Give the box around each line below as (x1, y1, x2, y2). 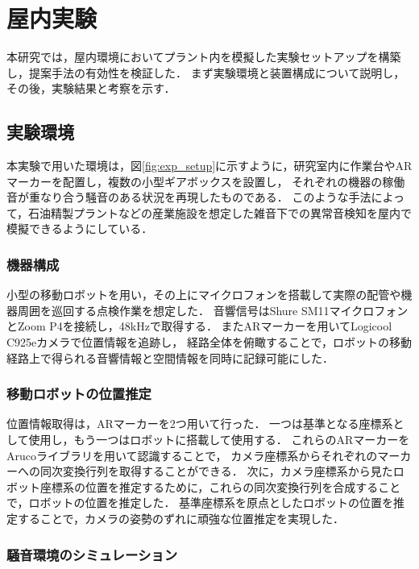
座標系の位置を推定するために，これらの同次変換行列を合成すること (39, 478, 401, 495)
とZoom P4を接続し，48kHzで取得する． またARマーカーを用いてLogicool (6, 318, 392, 334)
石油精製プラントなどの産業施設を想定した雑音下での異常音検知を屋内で (28, 204, 413, 221)
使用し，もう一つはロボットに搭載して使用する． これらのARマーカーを (28, 431, 410, 448)
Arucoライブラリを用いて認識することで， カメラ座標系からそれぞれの (6, 446, 378, 463)
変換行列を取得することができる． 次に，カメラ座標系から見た (62, 463, 393, 480)
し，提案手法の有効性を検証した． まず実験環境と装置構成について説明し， (6, 64, 405, 81)
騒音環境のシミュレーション (6, 544, 178, 564)
